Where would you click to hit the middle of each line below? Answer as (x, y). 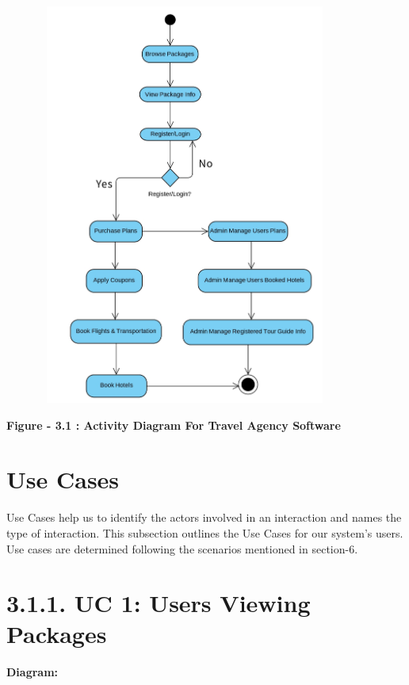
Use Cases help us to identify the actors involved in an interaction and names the (204, 517)
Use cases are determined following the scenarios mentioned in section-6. (182, 548)
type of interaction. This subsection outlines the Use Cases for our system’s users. (205, 532)
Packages (57, 634)
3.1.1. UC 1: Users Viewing (159, 603)
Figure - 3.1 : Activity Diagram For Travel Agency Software (174, 425)
